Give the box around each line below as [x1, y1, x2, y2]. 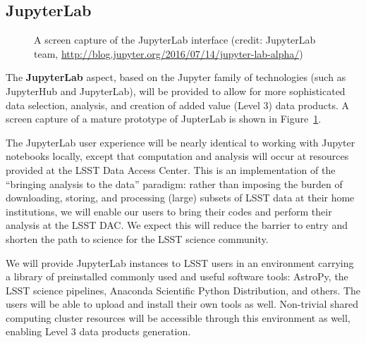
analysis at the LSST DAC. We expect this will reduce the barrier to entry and [6, 218, 348, 232]
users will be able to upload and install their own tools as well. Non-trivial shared [6, 297, 358, 311]
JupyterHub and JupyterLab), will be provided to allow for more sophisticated [6, 83, 346, 98]
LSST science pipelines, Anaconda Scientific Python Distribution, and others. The [6, 282, 361, 297]
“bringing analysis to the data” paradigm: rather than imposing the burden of [6, 176, 343, 191]
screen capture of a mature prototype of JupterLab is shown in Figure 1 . [6, 111, 322, 126]
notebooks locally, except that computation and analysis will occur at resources [6, 149, 349, 163]
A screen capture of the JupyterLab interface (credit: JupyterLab [34, 32, 316, 47]
